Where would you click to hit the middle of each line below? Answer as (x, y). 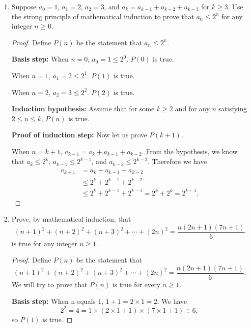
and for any (193, 109)
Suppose (24, 6)
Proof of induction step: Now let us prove (79, 135)
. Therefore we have (177, 161)
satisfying (233, 109)
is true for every (137, 284)
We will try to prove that (49, 284)
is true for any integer (44, 243)
